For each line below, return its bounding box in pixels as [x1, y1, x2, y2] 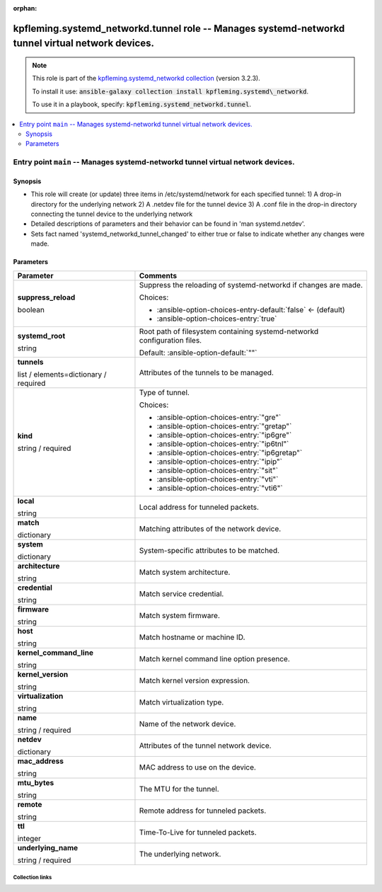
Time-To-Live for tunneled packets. [139, 827, 257, 837]
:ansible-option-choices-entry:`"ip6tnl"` [156, 439, 289, 449]
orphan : [13, 4, 37, 12]
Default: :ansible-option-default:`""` [139, 348, 257, 358]
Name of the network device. [139, 719, 236, 728]
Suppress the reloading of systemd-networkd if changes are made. [139, 280, 364, 290]
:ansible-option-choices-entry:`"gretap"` [156, 421, 292, 431]
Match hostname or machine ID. [139, 632, 245, 642]
